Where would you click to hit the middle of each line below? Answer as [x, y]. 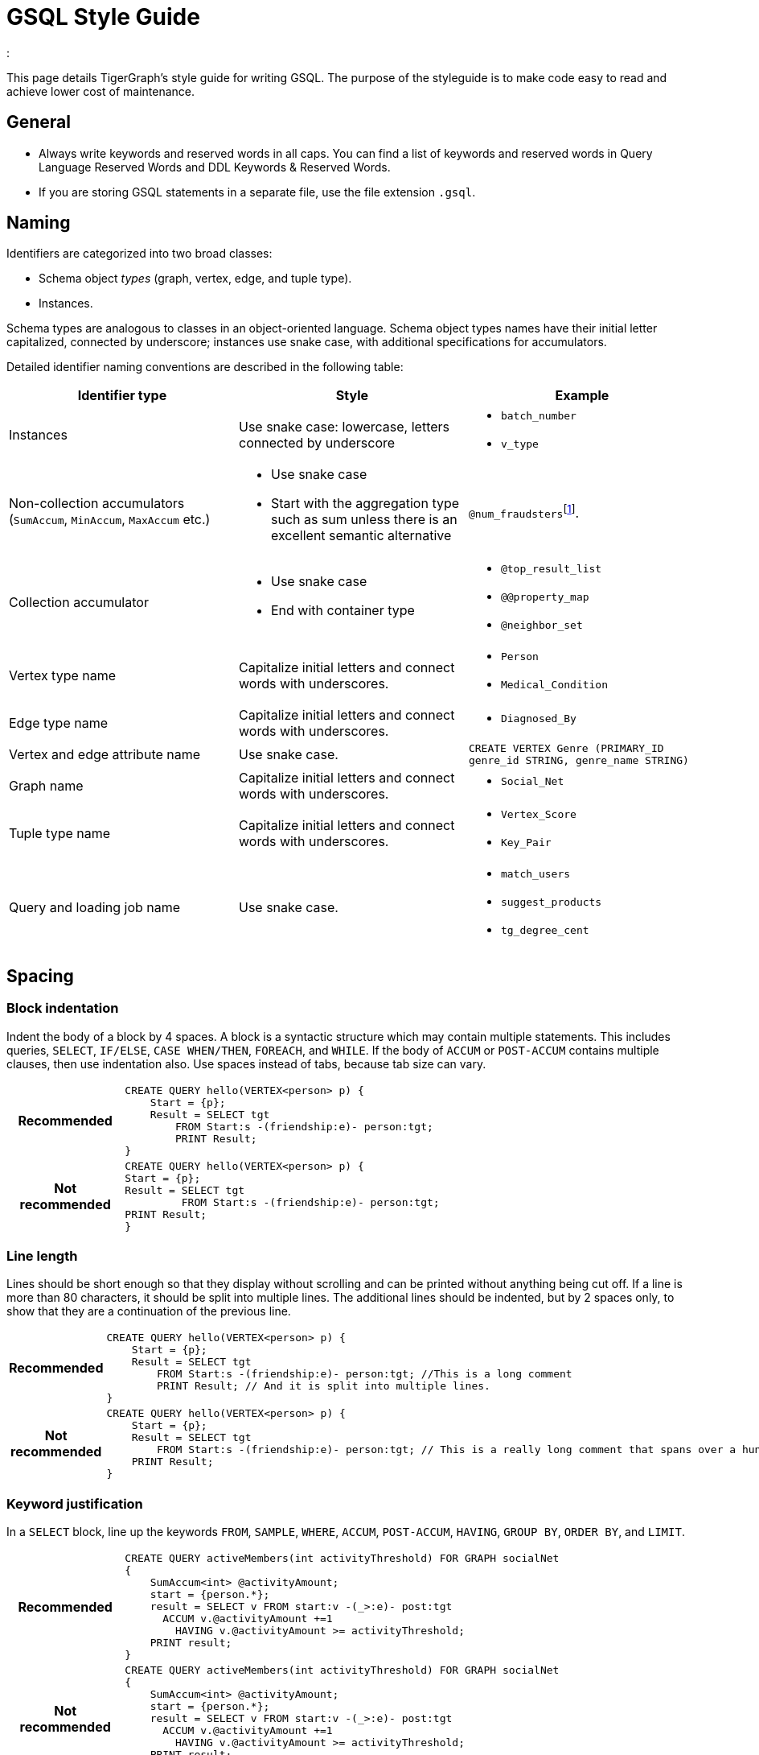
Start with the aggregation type [365, 504]
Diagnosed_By [538, 718]
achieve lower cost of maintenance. [101, 91]
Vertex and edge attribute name [105, 755]
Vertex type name [63, 676]
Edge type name [58, 723]
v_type [519, 444]
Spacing [40, 976]
